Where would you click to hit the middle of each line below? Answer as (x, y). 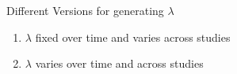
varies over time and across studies (119, 63)
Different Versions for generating (85, 10)
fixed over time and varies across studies (133, 37)
